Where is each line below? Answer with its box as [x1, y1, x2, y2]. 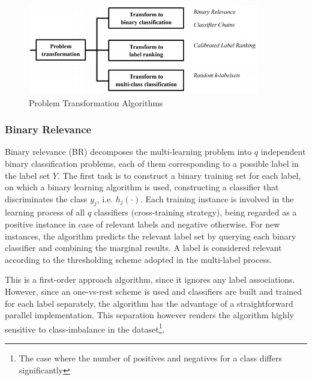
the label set [5, 169, 50, 181]
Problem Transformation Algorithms [29, 96, 163, 109]
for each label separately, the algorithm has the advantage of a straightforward [5, 297, 293, 309]
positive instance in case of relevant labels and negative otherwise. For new [5, 218, 280, 231]
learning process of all [5, 206, 85, 219]
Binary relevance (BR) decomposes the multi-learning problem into [5, 145, 252, 158]
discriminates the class [5, 192, 88, 205]
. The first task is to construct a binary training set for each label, [57, 169, 301, 181]
